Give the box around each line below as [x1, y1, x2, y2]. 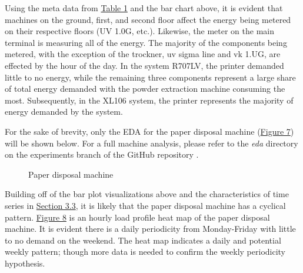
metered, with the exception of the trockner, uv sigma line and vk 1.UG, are [5, 48, 281, 60]
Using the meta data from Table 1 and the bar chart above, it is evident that [5, 2, 283, 14]
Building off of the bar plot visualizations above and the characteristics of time [5, 188, 289, 200]
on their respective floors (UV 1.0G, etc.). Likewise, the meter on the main [5, 25, 274, 37]
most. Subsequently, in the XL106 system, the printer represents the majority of [5, 94, 294, 106]
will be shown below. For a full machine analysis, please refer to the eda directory [5, 136, 298, 149]
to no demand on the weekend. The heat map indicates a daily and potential [5, 234, 281, 246]
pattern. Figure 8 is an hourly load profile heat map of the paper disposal [5, 211, 270, 223]
